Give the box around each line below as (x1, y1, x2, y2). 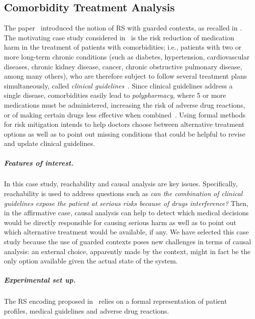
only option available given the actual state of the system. (4, 256, 178, 266)
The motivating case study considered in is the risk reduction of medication (4, 32, 234, 42)
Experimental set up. (4, 275, 76, 285)
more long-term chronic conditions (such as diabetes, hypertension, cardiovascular (4, 51, 250, 61)
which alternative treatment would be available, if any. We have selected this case (4, 227, 249, 237)
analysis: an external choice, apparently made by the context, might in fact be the (4, 246, 251, 256)
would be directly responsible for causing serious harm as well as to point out (4, 217, 236, 227)
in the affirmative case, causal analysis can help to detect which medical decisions (4, 207, 249, 218)
